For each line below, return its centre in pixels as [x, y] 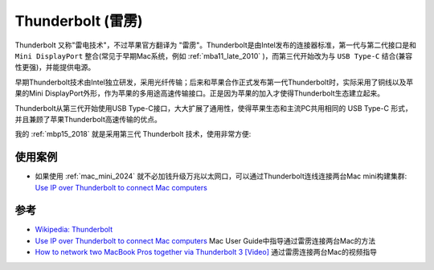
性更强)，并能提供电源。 [55, 67]
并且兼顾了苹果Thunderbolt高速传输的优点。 [88, 119]
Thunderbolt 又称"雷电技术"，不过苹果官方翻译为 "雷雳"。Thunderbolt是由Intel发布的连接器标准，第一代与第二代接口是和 [216, 45]
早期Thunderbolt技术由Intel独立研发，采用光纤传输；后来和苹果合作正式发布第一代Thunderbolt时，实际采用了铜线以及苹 [214, 82]
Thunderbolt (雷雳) [79, 21]
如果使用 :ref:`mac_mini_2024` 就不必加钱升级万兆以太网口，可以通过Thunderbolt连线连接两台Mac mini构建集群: [221, 176]
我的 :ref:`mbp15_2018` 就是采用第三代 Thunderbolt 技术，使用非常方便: [133, 134]
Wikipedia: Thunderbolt [74, 230]
